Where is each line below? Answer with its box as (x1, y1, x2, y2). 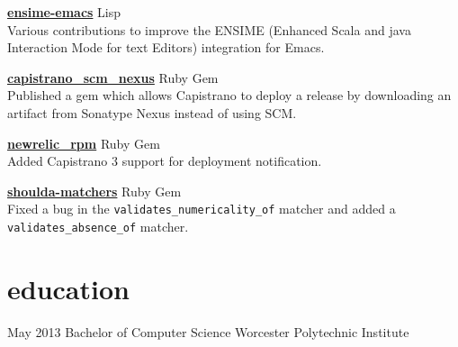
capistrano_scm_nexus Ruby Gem (7, 68, 219, 87)
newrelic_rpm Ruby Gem (7, 133, 160, 152)
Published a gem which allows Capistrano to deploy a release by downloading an (7, 86, 452, 105)
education (7, 269, 130, 306)
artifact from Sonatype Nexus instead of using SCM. (7, 103, 297, 122)
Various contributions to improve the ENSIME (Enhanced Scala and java (7, 20, 411, 39)
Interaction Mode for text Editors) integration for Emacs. (7, 38, 325, 57)
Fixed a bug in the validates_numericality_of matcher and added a (7, 199, 396, 218)
